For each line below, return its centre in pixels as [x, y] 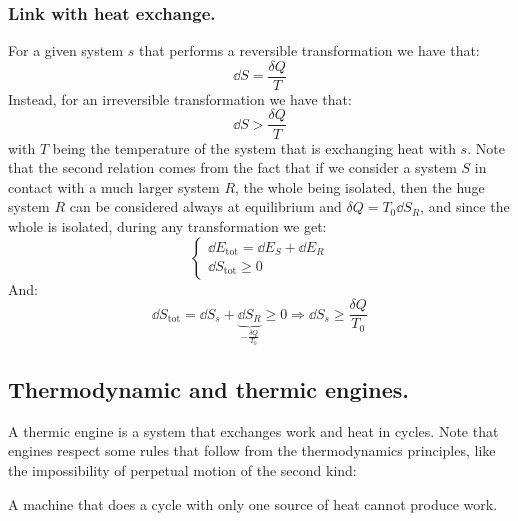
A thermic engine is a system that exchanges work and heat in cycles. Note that [253, 430]
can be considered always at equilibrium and [205, 206]
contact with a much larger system [114, 186]
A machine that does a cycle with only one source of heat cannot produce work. [253, 503]
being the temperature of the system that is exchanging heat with [254, 147]
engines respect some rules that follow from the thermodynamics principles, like [252, 450]
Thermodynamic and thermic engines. [209, 388]
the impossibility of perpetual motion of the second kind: [182, 469]
